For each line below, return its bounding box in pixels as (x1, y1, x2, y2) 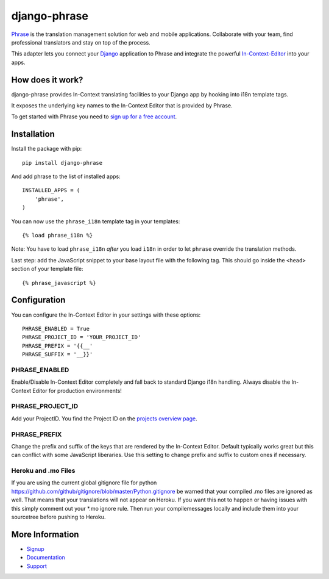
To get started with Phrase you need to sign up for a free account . (11, 113, 177, 120)
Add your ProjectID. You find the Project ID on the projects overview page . (11, 415, 197, 422)
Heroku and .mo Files (11, 467, 76, 475)
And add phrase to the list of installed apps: (11, 173, 121, 180)
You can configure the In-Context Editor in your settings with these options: (11, 311, 201, 318)
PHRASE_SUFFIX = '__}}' (22, 351, 93, 358)
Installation (11, 129, 55, 140)
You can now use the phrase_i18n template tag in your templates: (11, 217, 180, 225)
